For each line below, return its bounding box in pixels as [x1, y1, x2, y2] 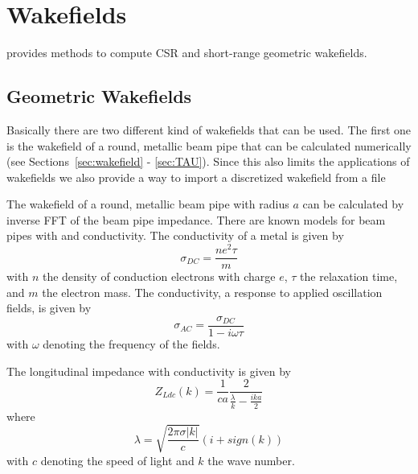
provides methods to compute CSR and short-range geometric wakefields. [6, 44, 367, 61]
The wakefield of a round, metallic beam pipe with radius [6, 196, 289, 212]
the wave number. [207, 451, 295, 468]
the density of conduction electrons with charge [42, 268, 276, 285]
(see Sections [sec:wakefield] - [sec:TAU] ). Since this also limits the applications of [6, 153, 410, 170]
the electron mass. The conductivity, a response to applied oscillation [42, 283, 383, 300]
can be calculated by [302, 196, 404, 212]
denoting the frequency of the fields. [43, 336, 220, 352]
